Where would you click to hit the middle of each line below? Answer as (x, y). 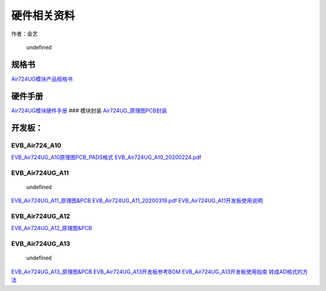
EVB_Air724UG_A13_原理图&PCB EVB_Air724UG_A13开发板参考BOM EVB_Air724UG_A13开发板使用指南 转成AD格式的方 (160, 272)
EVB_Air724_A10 (36, 145)
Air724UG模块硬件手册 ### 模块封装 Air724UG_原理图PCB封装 (89, 110)
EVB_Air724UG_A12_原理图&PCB (52, 228)
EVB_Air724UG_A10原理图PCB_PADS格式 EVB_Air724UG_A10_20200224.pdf (106, 157)
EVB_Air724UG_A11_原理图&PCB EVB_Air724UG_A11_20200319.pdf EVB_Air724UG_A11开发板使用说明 (137, 201)
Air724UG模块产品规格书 (42, 79)
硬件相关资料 (43, 16)
